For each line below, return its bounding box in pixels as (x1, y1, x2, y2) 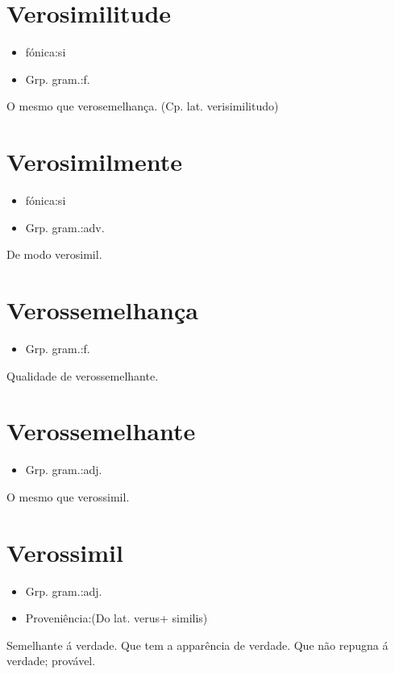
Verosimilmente (6, 145, 182, 178)
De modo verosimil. (6, 246, 102, 263)
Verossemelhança (6, 293, 198, 326)
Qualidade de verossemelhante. (6, 367, 159, 384)
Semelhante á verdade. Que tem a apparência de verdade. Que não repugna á (6, 636, 389, 653)
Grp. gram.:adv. (25, 218, 105, 235)
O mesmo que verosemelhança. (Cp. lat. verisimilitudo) (6, 98, 279, 114)
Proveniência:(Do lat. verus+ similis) (25, 610, 208, 626)
